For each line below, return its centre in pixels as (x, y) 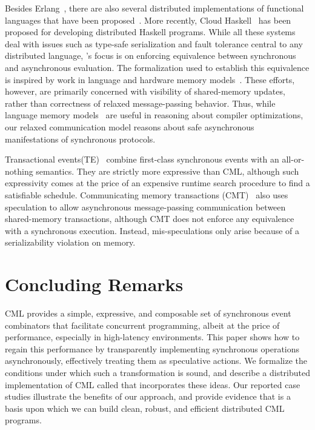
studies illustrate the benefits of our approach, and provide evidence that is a (148, 396)
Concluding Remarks (94, 284)
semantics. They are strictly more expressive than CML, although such (167, 171)
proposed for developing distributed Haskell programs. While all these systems (150, 32)
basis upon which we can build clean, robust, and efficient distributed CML (145, 408)
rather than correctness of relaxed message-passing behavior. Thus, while (140, 103)
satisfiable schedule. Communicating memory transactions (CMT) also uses (147, 194)
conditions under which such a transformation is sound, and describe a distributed (158, 372)
